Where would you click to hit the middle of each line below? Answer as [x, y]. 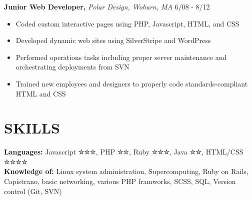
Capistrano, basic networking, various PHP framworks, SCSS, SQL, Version [120, 181]
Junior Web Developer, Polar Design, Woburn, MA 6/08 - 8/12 [107, 6]
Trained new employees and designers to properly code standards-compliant [132, 83]
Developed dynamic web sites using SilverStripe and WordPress [113, 40]
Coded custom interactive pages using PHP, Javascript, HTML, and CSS [127, 23]
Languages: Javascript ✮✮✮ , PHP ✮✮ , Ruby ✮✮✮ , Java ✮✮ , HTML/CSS [124, 152]
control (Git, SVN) [33, 191]
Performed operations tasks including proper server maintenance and [121, 57]
